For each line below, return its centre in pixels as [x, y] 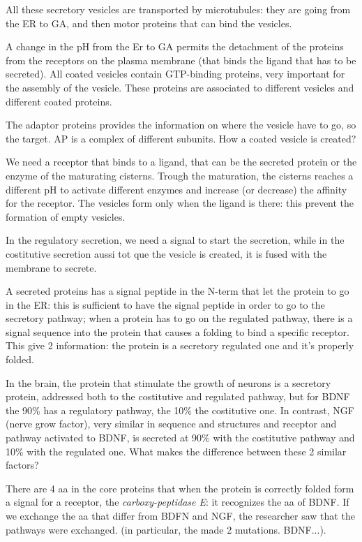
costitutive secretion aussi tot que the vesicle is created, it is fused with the [166, 253]
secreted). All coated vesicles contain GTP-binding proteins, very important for [175, 74]
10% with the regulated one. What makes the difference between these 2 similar [176, 451]
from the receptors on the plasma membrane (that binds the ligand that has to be [181, 60]
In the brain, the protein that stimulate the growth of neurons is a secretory [168, 382]
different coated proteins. [59, 101]
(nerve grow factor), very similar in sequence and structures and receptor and [171, 424]
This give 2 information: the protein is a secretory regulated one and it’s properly [180, 345]
